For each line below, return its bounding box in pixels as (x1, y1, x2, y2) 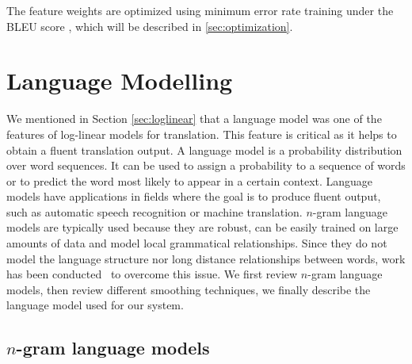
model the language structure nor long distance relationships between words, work (6, 250, 406, 266)
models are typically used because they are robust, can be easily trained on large (6, 219, 399, 236)
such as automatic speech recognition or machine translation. (6, 203, 303, 220)
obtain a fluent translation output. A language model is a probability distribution (6, 141, 402, 158)
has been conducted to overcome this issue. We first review (6, 266, 298, 282)
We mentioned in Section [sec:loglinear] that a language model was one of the (6, 110, 382, 127)
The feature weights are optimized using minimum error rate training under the (6, 2, 394, 18)
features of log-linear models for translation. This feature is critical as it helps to (6, 125, 397, 142)
